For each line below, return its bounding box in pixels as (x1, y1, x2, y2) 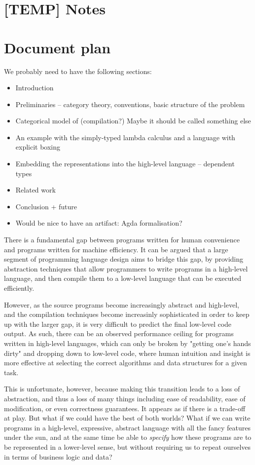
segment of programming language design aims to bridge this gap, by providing (4, 254, 244, 264)
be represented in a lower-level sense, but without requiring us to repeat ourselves (4, 441, 251, 452)
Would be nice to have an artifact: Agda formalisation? (15, 218, 182, 228)
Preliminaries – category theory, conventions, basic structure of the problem (15, 99, 245, 109)
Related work (15, 185, 56, 195)
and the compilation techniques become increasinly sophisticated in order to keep (4, 309, 250, 319)
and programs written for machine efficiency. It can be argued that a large (4, 244, 228, 254)
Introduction (15, 82, 54, 93)
